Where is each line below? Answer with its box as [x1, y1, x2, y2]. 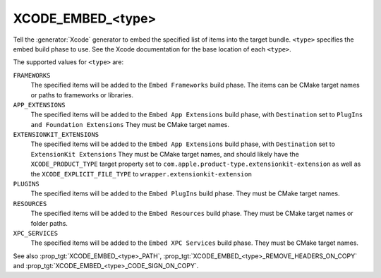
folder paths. [30, 219, 68, 227]
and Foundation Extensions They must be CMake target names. [30, 120, 229, 128]
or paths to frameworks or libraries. [30, 90, 134, 99]
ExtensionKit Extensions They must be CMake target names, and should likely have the [30, 150, 299, 158]
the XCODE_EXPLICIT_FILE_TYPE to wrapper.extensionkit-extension [30, 169, 252, 178]
